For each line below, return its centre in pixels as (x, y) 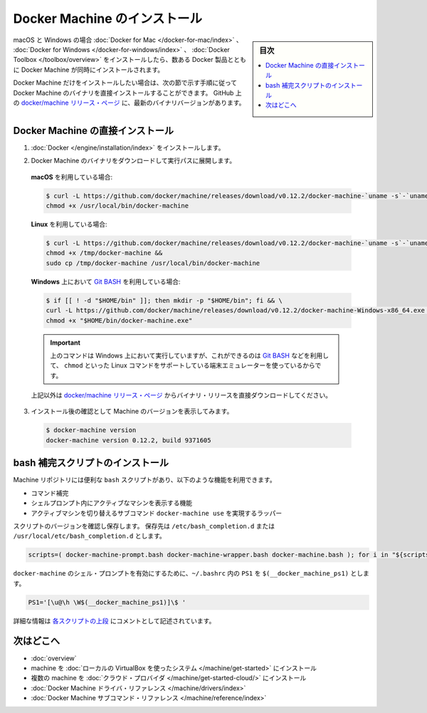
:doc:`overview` (54, 658)
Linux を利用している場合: (69, 224)
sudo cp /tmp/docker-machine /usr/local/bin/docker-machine (153, 263)
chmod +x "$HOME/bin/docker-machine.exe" (119, 320)
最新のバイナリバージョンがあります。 (189, 103)
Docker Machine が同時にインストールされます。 (93, 69)
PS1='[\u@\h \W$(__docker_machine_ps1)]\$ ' (107, 602)
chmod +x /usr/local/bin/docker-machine (117, 206)
